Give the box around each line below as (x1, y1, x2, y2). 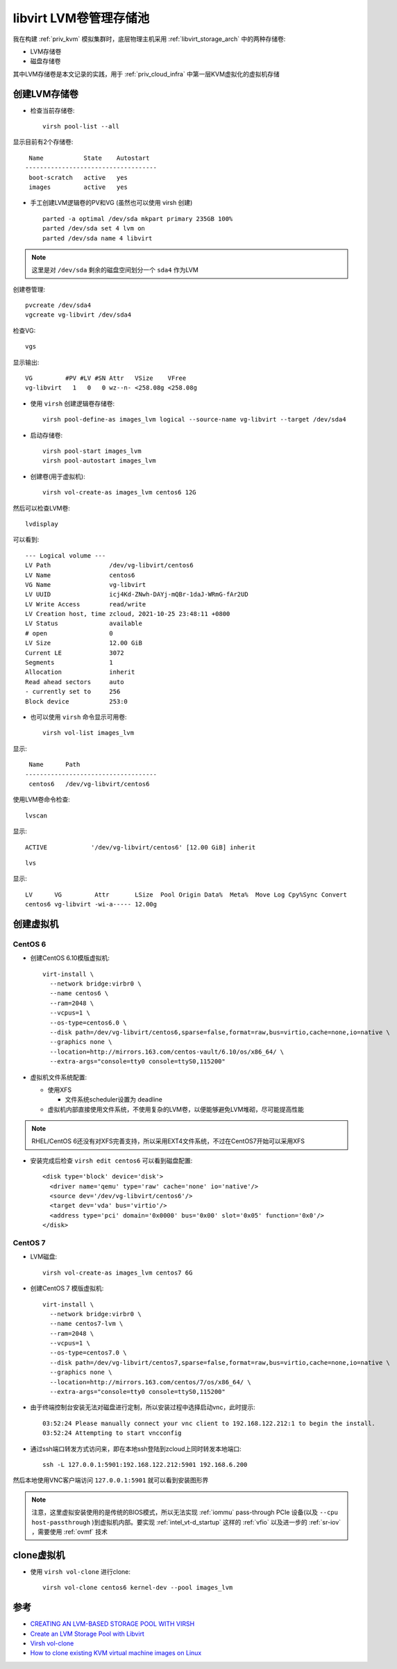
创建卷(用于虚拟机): (30, 472, 86, 481)
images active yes (28, 183, 128, 191)
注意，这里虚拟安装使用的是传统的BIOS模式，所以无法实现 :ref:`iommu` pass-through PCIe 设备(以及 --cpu (31, 1508, 338, 1517)
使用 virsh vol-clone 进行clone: (30, 1567, 131, 1576)
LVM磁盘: (30, 1252, 58, 1261)
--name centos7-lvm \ (49, 1320, 124, 1328)
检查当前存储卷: (30, 106, 76, 115)
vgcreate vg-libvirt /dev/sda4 (25, 311, 132, 319)
